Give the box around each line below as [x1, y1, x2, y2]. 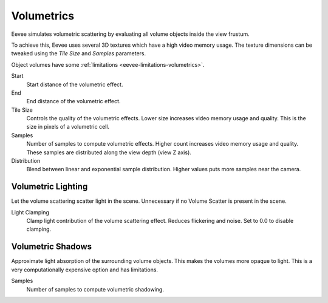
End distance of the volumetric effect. [26, 98, 121, 105]
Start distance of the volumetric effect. [26, 81, 123, 88]
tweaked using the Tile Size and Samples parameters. [11, 50, 146, 57]
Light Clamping [11, 208, 50, 216]
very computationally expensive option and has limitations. [11, 266, 158, 273]
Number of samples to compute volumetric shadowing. [26, 285, 164, 293]
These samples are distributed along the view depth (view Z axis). [26, 149, 191, 156]
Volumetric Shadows [11, 242, 92, 252]
